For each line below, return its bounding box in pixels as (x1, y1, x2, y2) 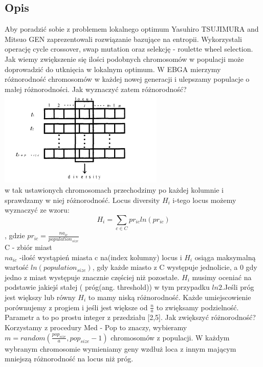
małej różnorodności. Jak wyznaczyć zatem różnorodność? (5, 83, 187, 94)
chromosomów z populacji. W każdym (111, 332, 230, 342)
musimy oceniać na (192, 271, 252, 282)
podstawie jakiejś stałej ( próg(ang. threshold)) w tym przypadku (5, 282, 210, 292)
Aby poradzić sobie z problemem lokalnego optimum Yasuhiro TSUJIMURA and (5, 24, 259, 34)
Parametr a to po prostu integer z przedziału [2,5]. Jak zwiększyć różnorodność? (5, 312, 256, 323)
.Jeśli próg (222, 282, 254, 292)
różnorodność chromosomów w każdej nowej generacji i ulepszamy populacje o (5, 74, 250, 84)
